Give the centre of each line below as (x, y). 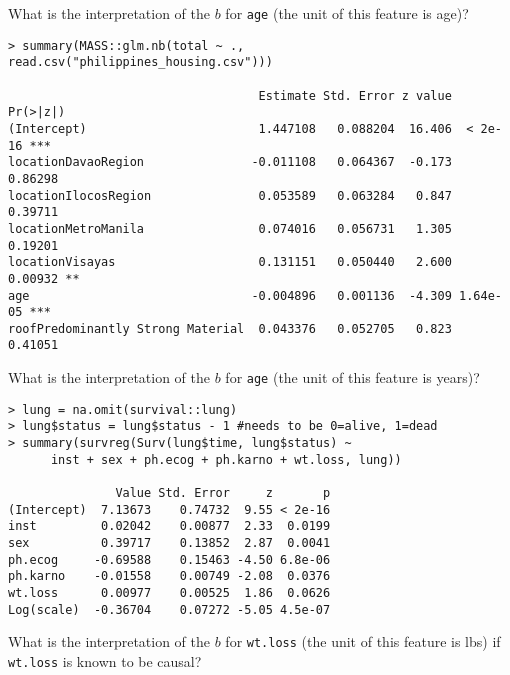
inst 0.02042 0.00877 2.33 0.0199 (169, 526)
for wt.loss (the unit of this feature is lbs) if (363, 641)
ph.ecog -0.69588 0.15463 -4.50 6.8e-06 (169, 559)
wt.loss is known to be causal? (105, 660)
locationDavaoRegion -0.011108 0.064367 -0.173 (230, 162)
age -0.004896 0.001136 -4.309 (230, 295)
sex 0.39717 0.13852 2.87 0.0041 (169, 543)
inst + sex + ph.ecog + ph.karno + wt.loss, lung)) (226, 459)
